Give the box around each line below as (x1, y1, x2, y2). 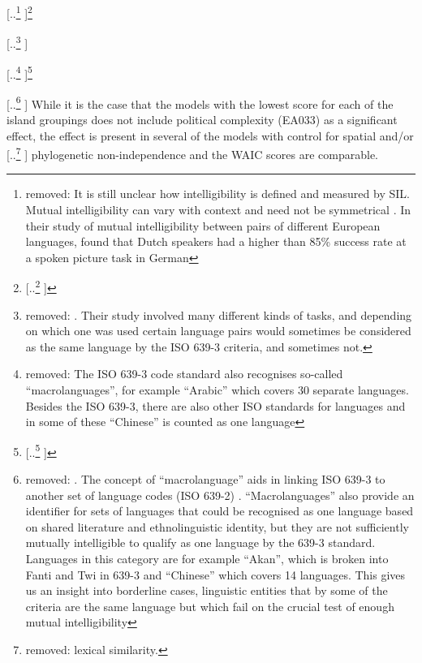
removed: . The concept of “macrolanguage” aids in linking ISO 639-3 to (25, 471, 385, 488)
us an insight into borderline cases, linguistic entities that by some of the (25, 582, 388, 599)
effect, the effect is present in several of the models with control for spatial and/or (6, 127, 414, 144)
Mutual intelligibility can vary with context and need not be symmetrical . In (25, 201, 411, 218)
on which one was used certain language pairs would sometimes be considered (25, 322, 411, 339)
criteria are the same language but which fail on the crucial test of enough (25, 597, 394, 614)
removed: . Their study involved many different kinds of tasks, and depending (25, 306, 412, 323)
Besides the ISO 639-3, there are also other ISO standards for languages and (25, 397, 406, 414)
